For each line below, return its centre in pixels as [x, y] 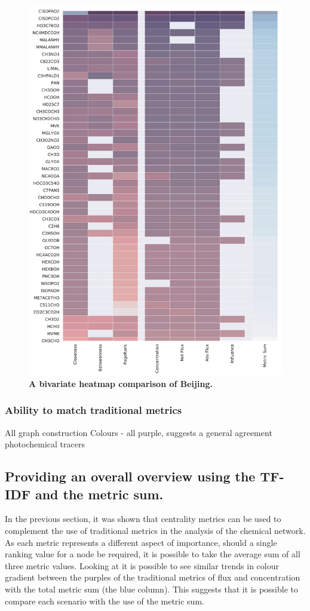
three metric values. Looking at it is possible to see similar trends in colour [142, 565]
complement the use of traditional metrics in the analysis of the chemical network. [155, 531]
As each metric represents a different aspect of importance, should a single [141, 542]
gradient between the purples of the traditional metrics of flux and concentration [153, 577]
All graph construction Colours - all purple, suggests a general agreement [139, 432]
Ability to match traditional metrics [93, 410]
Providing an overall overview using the [130, 476]
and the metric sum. [99, 494]
